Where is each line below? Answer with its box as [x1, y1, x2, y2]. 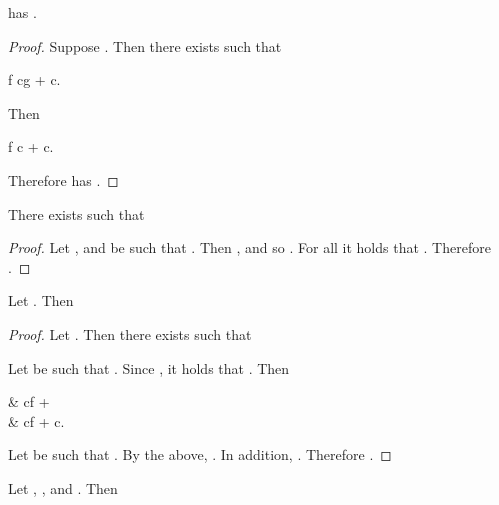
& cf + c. [8, 410, 65, 431]
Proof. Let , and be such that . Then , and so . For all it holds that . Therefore [8, 237, 491, 258]
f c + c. [8, 136, 54, 157]
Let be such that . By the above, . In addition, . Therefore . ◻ [8, 444, 392, 465]
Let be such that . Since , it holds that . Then [8, 357, 290, 378]
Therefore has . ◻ [8, 169, 119, 190]
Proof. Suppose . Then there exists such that [8, 35, 282, 56]
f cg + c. [8, 69, 61, 90]
